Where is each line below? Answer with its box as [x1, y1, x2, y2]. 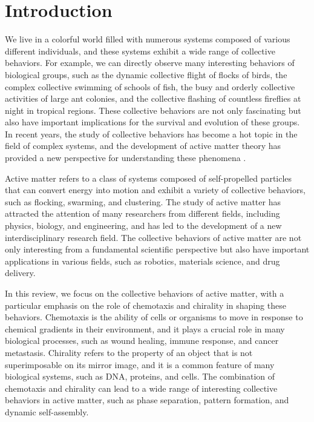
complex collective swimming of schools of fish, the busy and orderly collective [5, 80, 295, 93]
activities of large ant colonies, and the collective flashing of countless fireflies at [5, 92, 301, 105]
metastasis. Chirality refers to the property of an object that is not [5, 346, 253, 358]
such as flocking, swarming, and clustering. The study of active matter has [5, 195, 281, 208]
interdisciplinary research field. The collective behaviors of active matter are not [5, 231, 302, 243]
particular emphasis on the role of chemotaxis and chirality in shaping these [5, 298, 286, 311]
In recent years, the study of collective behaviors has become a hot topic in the [5, 127, 298, 140]
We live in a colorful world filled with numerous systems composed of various [5, 33, 290, 45]
